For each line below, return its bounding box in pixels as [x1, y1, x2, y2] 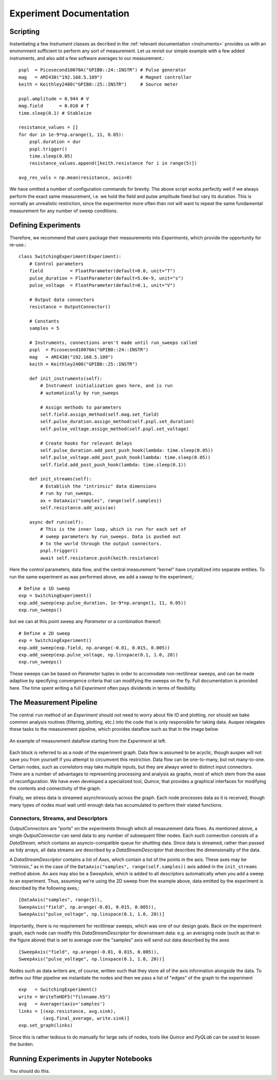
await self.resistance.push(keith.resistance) [40, 555, 160, 561]
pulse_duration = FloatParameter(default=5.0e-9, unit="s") [29, 275, 184, 281]
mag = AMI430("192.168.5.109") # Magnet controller [18, 74, 192, 80]
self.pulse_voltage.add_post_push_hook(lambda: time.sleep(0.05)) [40, 454, 211, 461]
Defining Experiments [9, 221, 81, 230]
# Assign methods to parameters [40, 404, 122, 410]
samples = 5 [29, 326, 60, 331]
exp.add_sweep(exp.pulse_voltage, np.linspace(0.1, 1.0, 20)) [18, 652, 179, 658]
